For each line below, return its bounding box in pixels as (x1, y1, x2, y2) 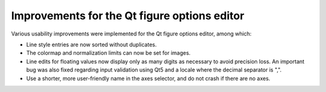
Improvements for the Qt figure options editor (11, 9, 245, 22)
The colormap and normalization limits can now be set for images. (26, 49, 191, 57)
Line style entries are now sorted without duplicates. (26, 41, 157, 48)
